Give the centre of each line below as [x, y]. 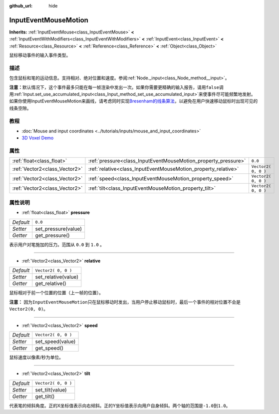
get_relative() [51, 284]
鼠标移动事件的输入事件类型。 [40, 55]
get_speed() [49, 348]
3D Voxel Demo [38, 138]
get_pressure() [52, 235]
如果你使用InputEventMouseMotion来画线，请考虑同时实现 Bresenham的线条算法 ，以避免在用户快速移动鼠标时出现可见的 [134, 101]
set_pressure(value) [59, 229]
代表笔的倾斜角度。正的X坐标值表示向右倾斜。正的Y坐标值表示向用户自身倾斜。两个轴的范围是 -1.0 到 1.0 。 [120, 406]
